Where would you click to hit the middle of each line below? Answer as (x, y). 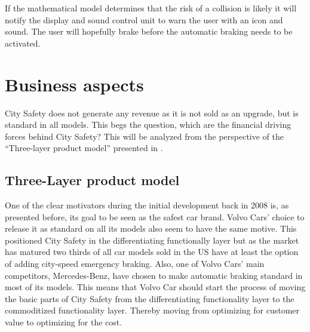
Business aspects (74, 84)
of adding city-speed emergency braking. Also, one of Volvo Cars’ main (135, 264)
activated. (23, 43)
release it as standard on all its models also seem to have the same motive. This (151, 228)
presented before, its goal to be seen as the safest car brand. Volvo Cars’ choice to (155, 216)
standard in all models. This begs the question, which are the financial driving (148, 124)
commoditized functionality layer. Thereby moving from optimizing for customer (152, 310)
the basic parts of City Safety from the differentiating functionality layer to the (150, 298)
